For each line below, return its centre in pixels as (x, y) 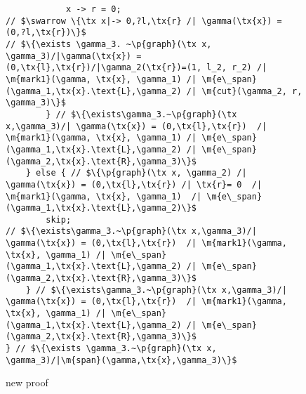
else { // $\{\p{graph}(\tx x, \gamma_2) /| (141, 173)
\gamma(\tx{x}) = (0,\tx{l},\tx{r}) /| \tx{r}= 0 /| (134, 184)
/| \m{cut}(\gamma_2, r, (244, 91)
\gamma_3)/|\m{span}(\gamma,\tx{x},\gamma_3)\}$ (121, 360)
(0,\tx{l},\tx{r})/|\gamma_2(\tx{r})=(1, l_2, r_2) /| (137, 68)
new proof (27, 382)
